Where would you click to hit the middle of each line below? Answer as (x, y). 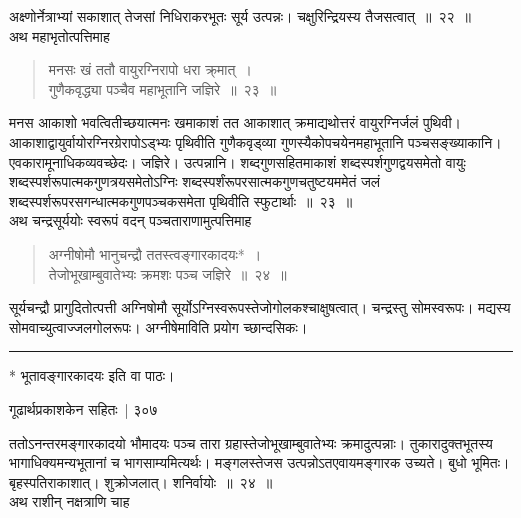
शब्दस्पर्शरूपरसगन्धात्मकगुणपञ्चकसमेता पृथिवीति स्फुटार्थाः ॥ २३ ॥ (181, 200)
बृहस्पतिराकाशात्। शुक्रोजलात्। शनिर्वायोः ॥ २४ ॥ (141, 481)
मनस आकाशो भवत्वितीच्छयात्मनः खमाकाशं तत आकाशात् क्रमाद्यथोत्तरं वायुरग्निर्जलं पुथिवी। (235, 122)
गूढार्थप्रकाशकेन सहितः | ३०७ (83, 408)
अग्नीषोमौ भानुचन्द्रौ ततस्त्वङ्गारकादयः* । (155, 253)
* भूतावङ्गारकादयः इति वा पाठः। (92, 375)
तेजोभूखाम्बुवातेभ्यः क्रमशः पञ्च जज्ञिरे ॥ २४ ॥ (167, 273)
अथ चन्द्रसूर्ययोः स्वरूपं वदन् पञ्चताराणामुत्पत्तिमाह (130, 220)
